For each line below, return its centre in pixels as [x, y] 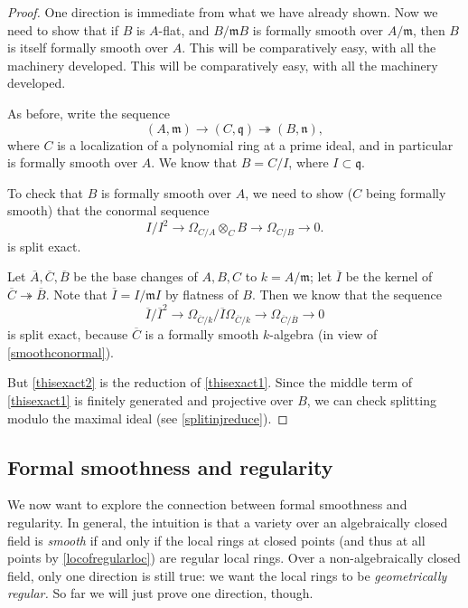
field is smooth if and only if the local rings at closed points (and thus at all [216, 540]
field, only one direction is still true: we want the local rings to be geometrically [227, 575]
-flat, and [184, 29]
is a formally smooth [202, 334]
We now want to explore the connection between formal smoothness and [207, 504]
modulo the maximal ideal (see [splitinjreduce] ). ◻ [148, 418]
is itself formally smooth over [88, 47]
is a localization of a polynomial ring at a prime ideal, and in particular [255, 144]
